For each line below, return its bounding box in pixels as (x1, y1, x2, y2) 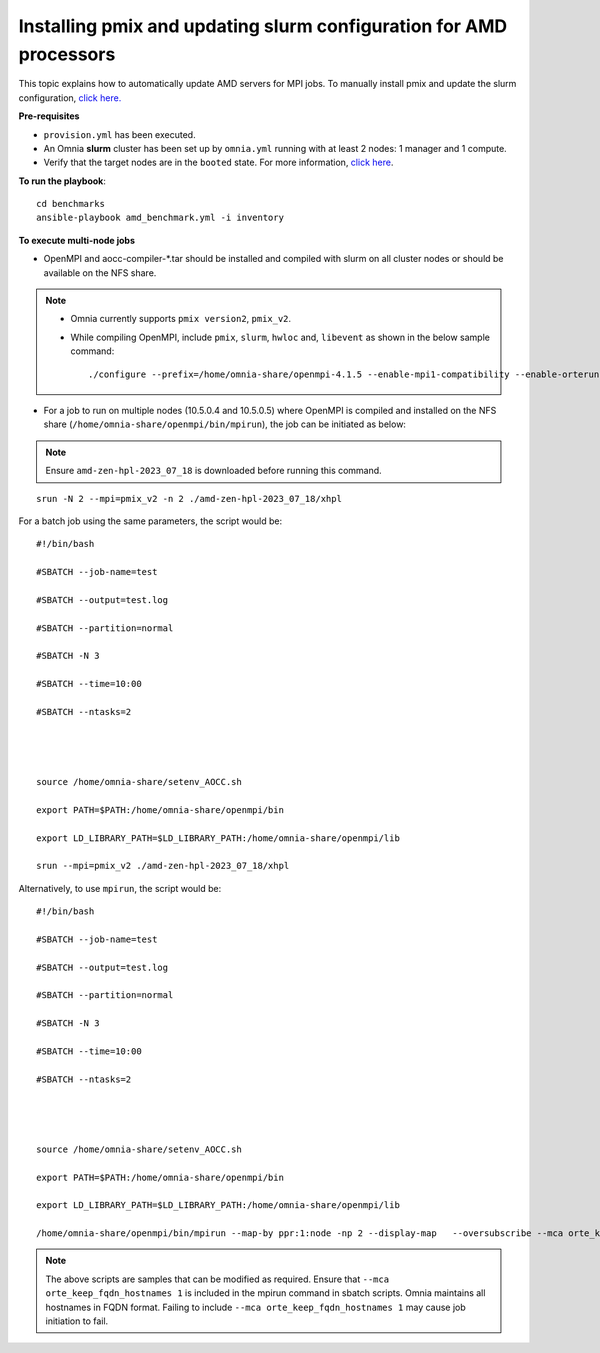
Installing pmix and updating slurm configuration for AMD (18, 15, 508, 37)
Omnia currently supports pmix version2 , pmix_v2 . (70, 313, 292, 325)
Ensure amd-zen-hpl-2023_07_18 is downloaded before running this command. (45, 465, 382, 477)
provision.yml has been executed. (43, 128, 196, 140)
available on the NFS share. (43, 266, 157, 279)
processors (18, 43, 116, 65)
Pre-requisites (18, 110, 80, 122)
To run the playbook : (18, 175, 107, 187)
